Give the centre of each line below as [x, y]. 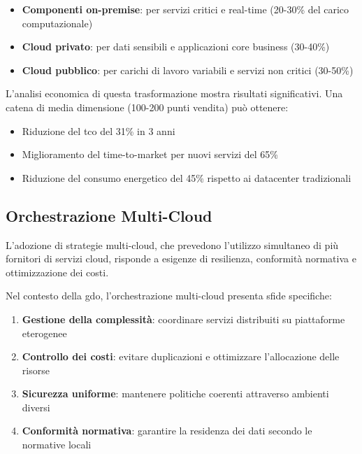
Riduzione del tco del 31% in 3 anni [99, 130]
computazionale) [57, 23]
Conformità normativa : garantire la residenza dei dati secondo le [167, 431]
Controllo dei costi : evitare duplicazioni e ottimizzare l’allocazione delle [181, 356]
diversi [36, 407]
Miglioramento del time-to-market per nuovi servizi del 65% [150, 154]
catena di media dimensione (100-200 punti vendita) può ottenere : [147, 107]
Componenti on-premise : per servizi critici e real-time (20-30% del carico [186, 9]
